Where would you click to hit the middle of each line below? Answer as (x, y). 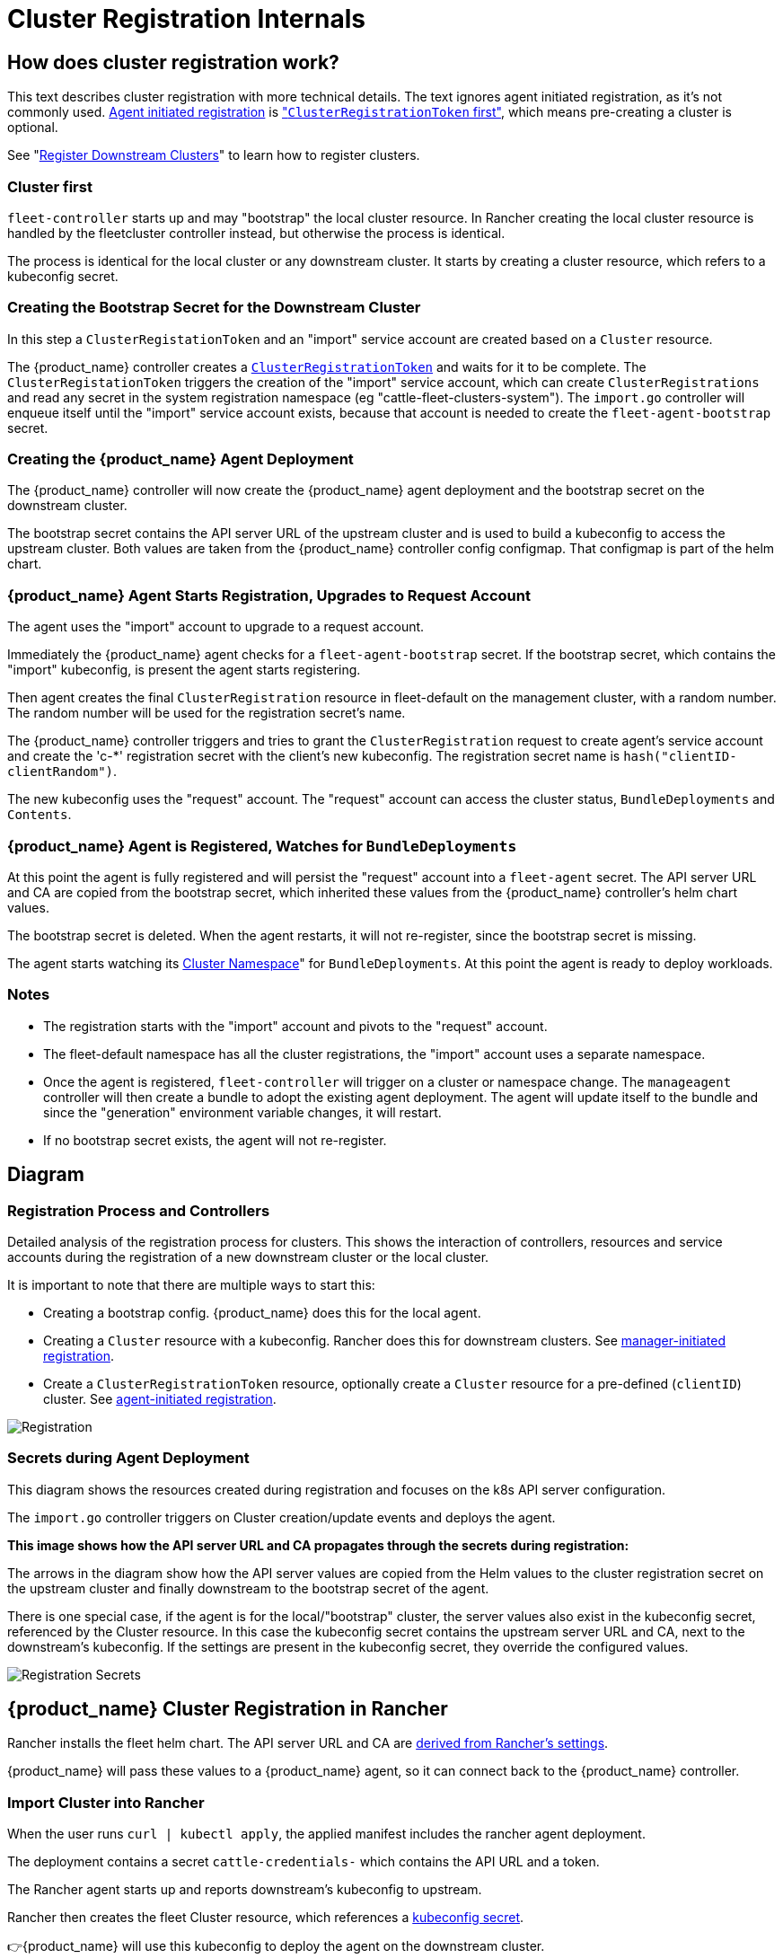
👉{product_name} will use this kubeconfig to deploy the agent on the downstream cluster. (276, 1946)
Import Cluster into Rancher (106, 1802)
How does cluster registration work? (173, 62)
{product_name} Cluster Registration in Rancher (228, 1709)
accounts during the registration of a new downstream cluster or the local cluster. (248, 1257)
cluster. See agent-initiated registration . (160, 1398)
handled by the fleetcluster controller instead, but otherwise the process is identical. (256, 233)
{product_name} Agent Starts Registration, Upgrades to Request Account (269, 595)
